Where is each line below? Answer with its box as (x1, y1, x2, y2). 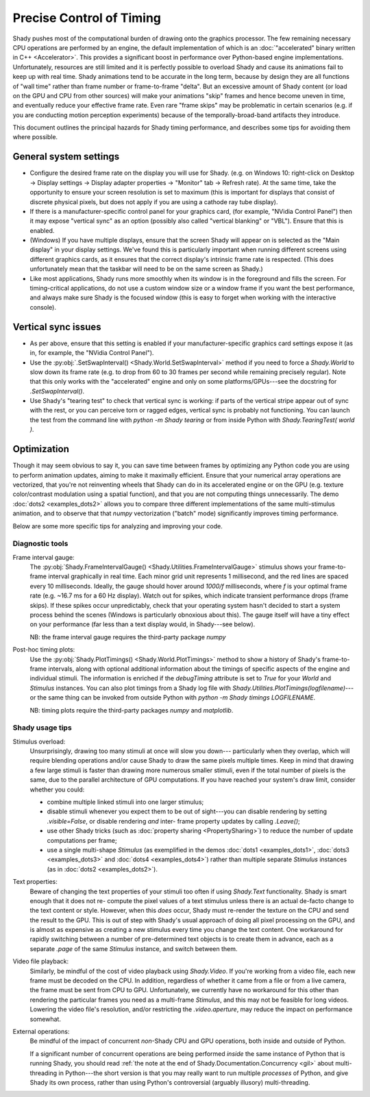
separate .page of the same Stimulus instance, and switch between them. (29, 944, 238, 952)
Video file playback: (12, 957, 69, 965)
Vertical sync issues (12, 321, 102, 332)
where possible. (12, 133, 58, 141)
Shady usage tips (12, 723, 72, 732)
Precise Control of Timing (12, 10, 161, 25)
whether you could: (29, 785, 85, 793)
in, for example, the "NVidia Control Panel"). (29, 349, 154, 357)
